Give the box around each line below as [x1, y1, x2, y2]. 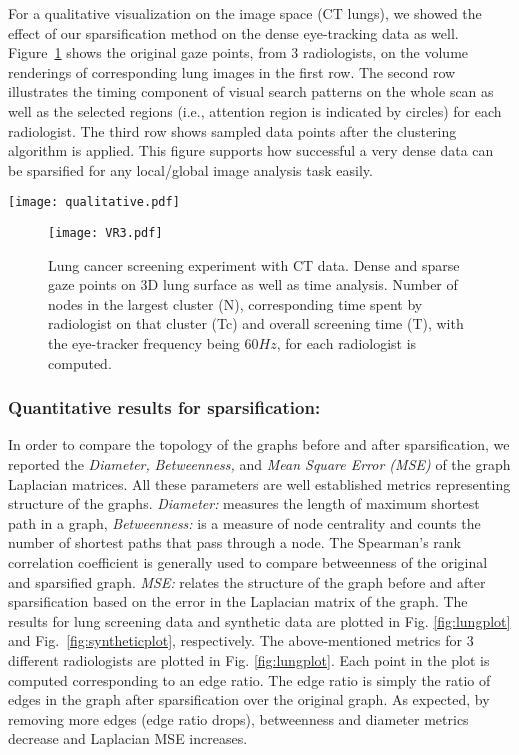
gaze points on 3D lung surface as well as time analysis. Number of [48, 274, 458, 295]
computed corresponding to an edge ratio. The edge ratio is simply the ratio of [8, 669, 491, 690]
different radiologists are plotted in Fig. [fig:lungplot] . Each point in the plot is [8, 649, 490, 670]
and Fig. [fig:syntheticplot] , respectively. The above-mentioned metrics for [8, 630, 463, 651]
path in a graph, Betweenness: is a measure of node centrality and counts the [8, 512, 481, 533]
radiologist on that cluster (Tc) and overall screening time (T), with [48, 313, 464, 334]
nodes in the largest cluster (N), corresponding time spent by [48, 293, 423, 314]
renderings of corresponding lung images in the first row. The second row [8, 61, 456, 82]
